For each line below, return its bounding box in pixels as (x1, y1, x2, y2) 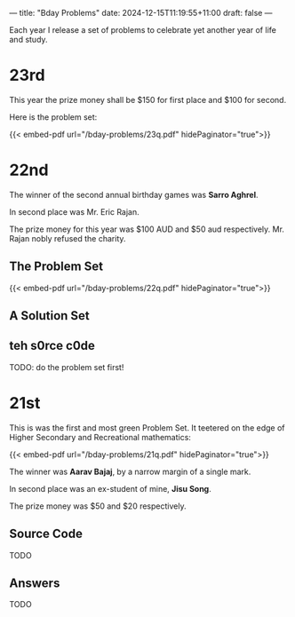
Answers (9, 576, 60, 591)
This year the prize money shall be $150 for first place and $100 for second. (9, 94, 287, 105)
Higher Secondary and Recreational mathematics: (9, 431, 191, 442)
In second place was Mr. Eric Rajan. (9, 206, 140, 217)
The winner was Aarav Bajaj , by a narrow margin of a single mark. (9, 466, 251, 477)
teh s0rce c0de (9, 338, 96, 353)
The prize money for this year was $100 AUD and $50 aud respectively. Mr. (9, 224, 284, 234)
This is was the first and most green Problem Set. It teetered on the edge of (9, 422, 285, 433)
